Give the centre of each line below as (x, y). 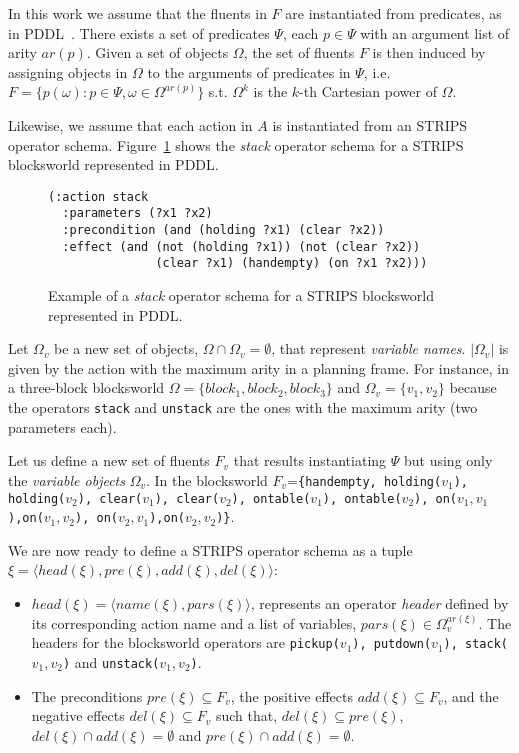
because (473, 387)
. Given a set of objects (157, 52)
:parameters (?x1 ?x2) (137, 213)
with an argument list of (435, 32)
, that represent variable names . (368, 348)
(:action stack (98, 196)
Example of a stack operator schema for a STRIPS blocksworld (241, 295)
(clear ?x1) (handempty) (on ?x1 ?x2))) (291, 263)
